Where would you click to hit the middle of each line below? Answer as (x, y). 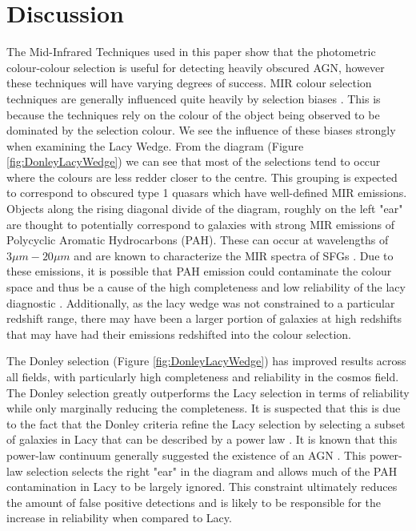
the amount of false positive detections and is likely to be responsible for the (194, 502)
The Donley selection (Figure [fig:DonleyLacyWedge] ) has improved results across (206, 361)
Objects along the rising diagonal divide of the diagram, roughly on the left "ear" (205, 209)
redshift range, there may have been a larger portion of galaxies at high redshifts (204, 318)
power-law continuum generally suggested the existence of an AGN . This (186, 455)
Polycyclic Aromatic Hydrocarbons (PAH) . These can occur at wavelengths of (198, 240)
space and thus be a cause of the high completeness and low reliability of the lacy (206, 287)
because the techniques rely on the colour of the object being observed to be (193, 114)
